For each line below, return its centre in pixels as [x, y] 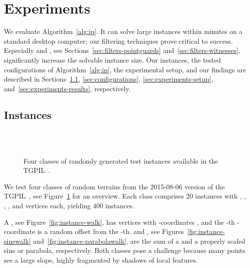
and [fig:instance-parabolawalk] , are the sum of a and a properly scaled [139, 241]
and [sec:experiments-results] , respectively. [67, 88]
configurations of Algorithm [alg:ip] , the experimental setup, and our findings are [125, 69]
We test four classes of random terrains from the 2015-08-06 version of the [115, 186]
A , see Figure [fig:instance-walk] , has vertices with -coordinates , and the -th [119, 222]
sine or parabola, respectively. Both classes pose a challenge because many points [125, 250]
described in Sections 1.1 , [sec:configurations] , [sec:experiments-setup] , [109, 79]
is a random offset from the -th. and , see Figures [111, 231]
